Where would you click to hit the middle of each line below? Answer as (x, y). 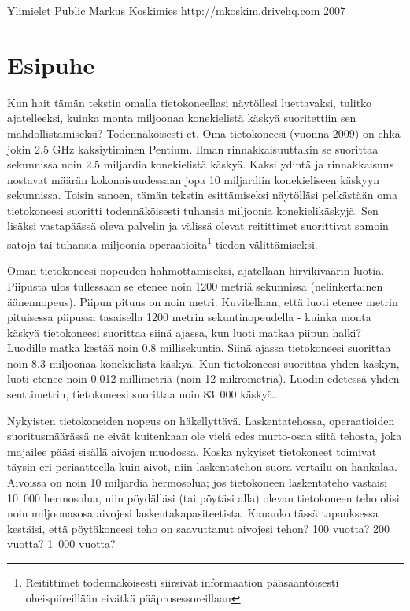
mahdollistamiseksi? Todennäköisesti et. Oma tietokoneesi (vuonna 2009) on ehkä (204, 133)
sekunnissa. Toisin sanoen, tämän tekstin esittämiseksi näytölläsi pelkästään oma (202, 195)
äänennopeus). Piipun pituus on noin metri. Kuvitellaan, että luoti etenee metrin (203, 301)
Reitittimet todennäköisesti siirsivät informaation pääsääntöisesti (182, 582)
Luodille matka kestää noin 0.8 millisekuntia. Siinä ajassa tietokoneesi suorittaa (199, 348)
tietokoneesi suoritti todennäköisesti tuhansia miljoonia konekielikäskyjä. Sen (193, 210)
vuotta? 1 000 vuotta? (61, 544)
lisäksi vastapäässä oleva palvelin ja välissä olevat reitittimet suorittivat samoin (198, 226)
